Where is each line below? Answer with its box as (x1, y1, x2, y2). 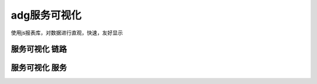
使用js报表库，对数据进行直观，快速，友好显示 (11, 29, 123, 36)
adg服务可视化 (11, 9, 82, 22)
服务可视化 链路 (11, 44, 67, 54)
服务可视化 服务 (11, 63, 67, 73)
